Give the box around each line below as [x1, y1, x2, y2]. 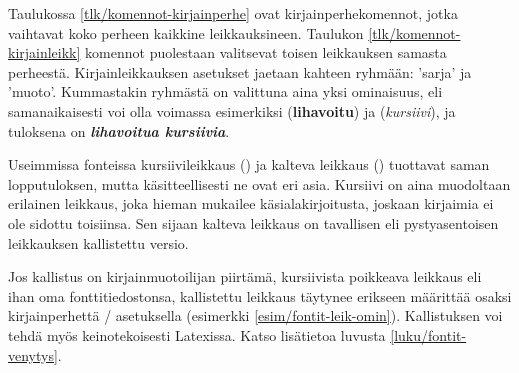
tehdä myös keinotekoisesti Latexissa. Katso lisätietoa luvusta [8, 324, 386, 345]
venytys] [8, 344, 58, 365]
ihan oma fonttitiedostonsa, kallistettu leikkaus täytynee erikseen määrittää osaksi [8, 285, 512, 306]
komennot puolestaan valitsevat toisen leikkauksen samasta [85, 42, 447, 63]
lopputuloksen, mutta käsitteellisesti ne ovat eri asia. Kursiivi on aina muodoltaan [8, 173, 511, 194]
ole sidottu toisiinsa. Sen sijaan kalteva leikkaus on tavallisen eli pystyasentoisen [8, 212, 499, 233]
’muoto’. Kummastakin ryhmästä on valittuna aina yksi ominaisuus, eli [8, 81, 443, 102]
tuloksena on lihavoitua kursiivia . [8, 120, 230, 141]
